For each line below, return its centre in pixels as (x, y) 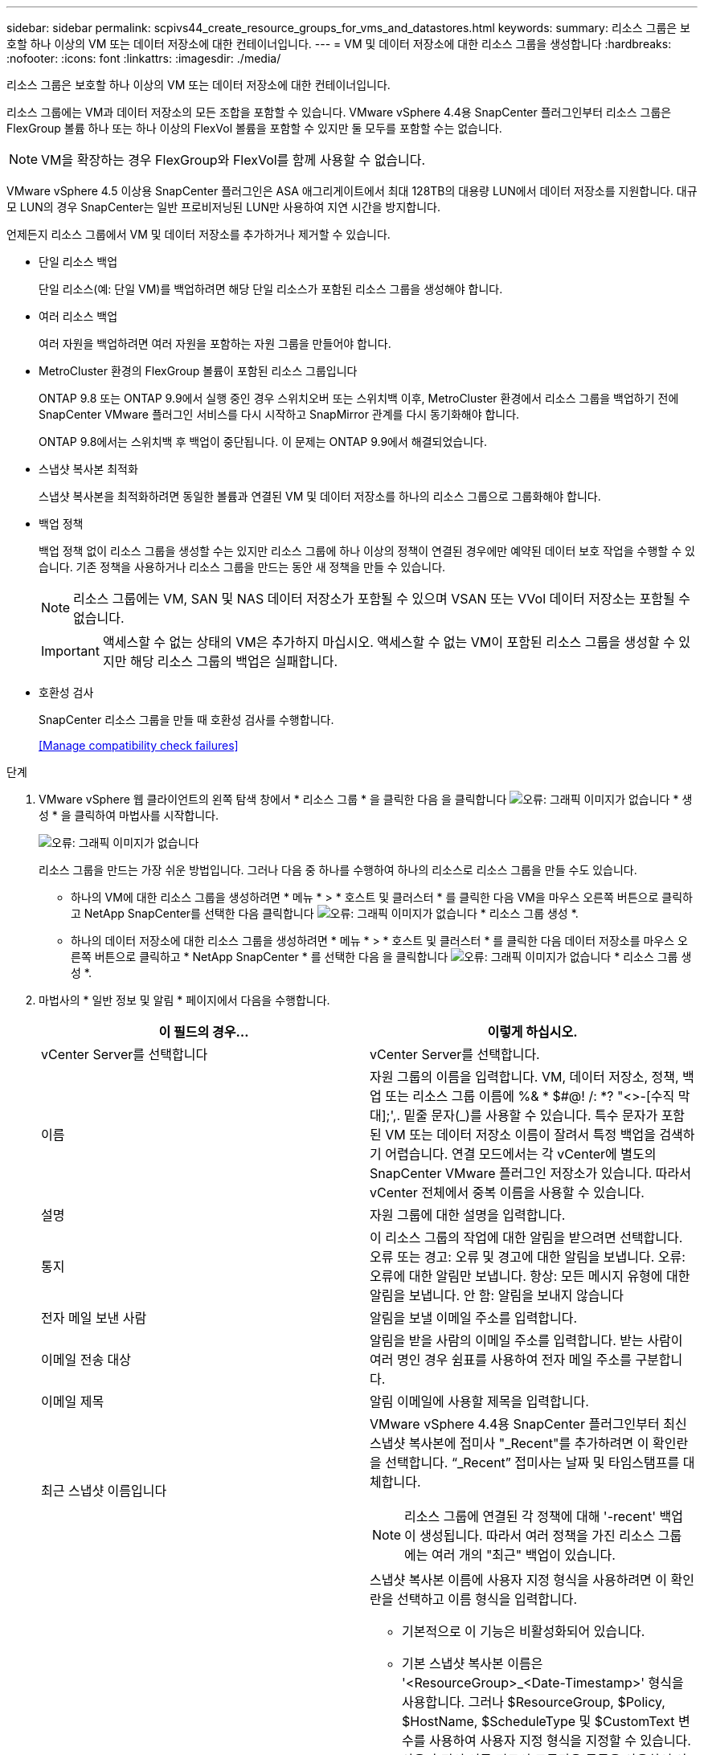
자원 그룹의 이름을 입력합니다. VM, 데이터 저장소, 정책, (524, 1077)
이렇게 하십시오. (532, 1032)
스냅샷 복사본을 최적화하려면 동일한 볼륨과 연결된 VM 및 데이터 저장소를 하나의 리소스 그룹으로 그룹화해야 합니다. (320, 496)
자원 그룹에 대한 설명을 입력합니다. (468, 1215)
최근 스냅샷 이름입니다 (104, 1491)
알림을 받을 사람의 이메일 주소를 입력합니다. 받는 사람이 (526, 1340)
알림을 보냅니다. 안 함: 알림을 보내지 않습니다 (497, 1295)
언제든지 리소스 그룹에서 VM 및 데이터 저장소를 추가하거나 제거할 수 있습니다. (199, 234)
